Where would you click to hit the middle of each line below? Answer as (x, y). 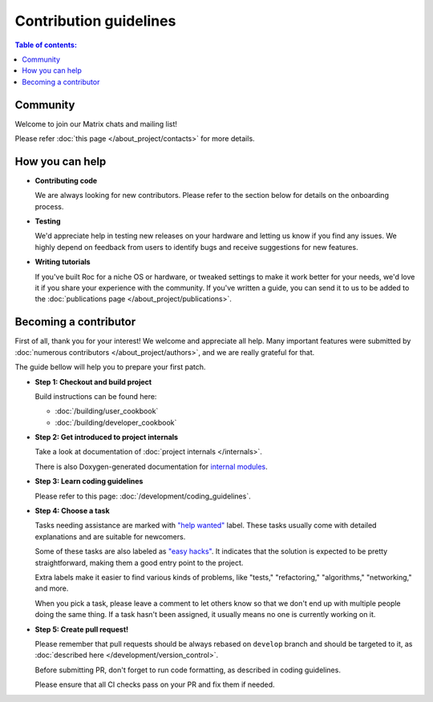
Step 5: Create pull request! (82, 629)
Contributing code (66, 180)
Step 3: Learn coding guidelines (89, 482)
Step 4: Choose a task (72, 511)
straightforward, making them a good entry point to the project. (139, 563)
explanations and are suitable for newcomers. (110, 536)
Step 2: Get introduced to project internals (107, 438)
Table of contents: (46, 45)
